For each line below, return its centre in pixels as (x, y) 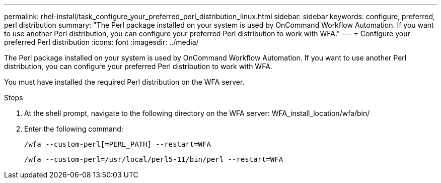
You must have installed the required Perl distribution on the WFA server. (124, 82)
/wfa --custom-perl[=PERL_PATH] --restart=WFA (118, 144)
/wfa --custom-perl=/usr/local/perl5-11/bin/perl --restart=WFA (154, 159)
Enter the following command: (74, 129)
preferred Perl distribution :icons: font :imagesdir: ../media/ (101, 42)
